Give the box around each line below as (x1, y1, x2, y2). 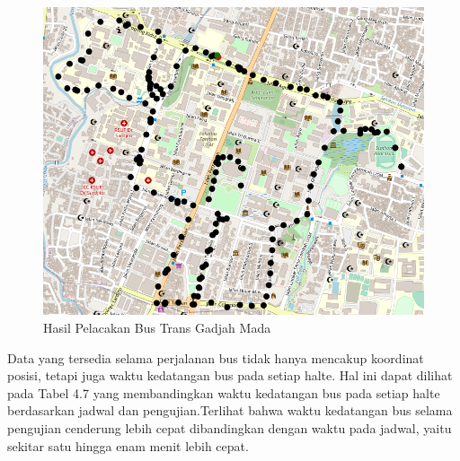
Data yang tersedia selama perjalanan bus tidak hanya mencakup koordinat (7, 348, 424, 367)
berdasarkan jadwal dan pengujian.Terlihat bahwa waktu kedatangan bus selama (7, 401, 453, 420)
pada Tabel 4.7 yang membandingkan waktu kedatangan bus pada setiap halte (7, 383, 440, 402)
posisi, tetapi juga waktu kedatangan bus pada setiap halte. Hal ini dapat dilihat (7, 366, 453, 385)
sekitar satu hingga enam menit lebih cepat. (7, 436, 249, 455)
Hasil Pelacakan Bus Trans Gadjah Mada (43, 318, 271, 336)
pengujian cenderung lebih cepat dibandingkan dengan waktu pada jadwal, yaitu (7, 418, 452, 437)
